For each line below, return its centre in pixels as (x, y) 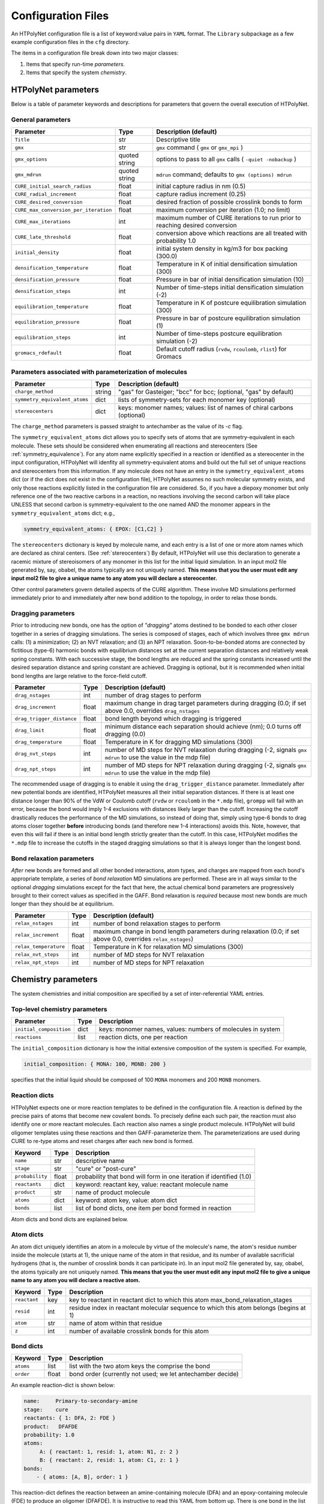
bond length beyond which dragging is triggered (173, 719)
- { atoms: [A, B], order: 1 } (82, 1477)
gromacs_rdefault (38, 353)
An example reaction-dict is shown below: (63, 1385)
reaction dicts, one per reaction (143, 1037)
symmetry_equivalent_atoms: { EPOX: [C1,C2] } (93, 529)
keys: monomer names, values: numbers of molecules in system (190, 1029)
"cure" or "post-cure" (106, 1168)
